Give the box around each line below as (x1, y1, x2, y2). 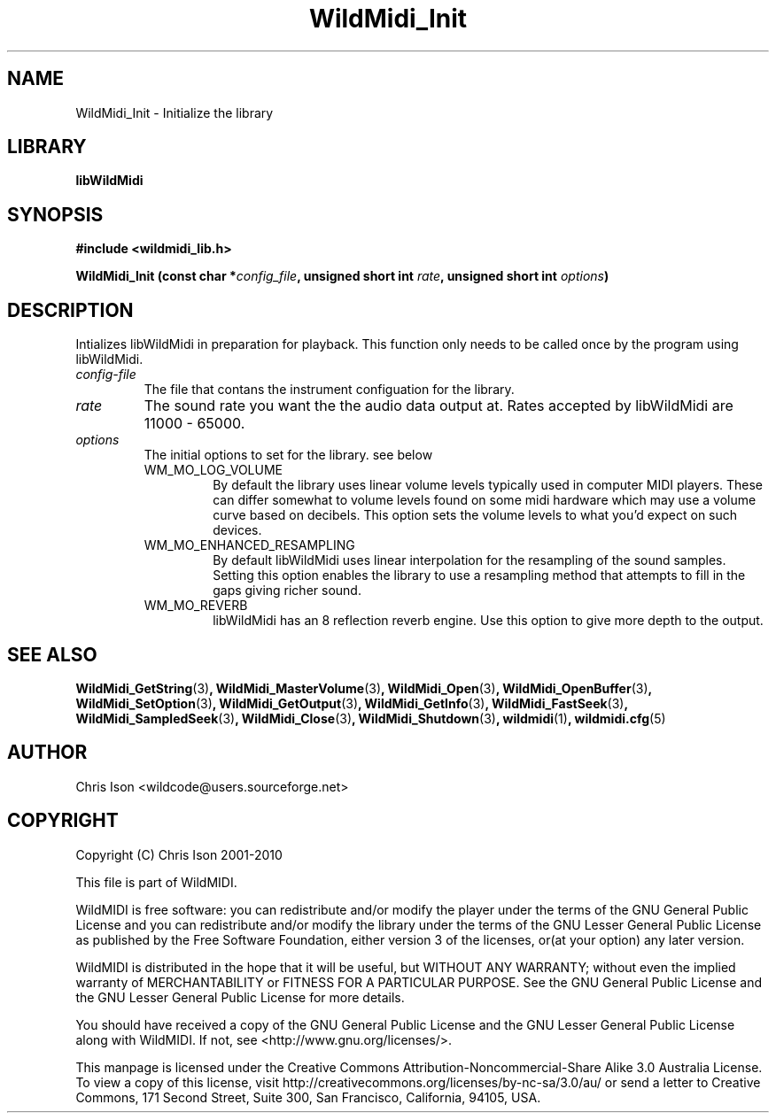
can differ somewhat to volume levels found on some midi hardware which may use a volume (213, 492, 757, 508)
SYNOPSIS (7, 203, 104, 226)
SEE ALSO (7, 643, 97, 666)
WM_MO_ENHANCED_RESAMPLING (144, 537, 355, 553)
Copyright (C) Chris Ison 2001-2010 (75, 846, 283, 862)
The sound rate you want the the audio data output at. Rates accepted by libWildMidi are (144, 397, 733, 415)
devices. (213, 522, 262, 538)
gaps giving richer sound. (213, 583, 361, 599)
